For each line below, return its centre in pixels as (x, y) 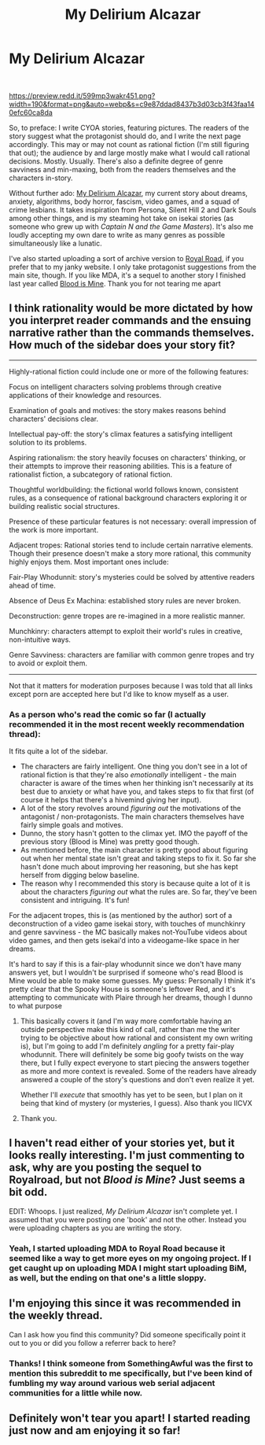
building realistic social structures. (64, 506)
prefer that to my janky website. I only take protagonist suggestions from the (132, 267)
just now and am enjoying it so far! (95, 1430)
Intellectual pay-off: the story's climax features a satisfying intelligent (121, 433)
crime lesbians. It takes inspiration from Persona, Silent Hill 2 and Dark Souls (132, 209)
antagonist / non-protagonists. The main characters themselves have (132, 816)
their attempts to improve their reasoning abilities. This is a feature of (121, 466)
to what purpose (35, 1006)
